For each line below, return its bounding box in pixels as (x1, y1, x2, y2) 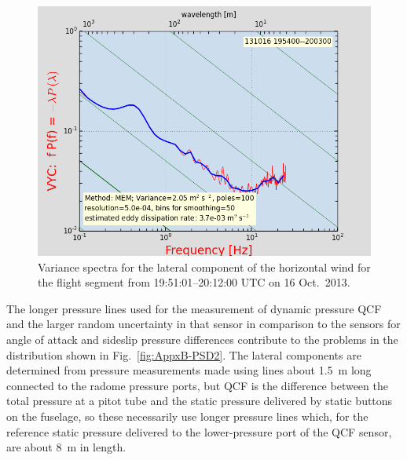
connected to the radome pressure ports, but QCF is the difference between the (6, 377, 388, 393)
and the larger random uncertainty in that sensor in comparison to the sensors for (6, 316, 401, 332)
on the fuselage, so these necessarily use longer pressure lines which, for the (6, 407, 368, 424)
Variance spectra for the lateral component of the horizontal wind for (38, 258, 371, 275)
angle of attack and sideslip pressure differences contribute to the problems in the (6, 330, 398, 347)
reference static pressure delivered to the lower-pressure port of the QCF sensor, (6, 423, 392, 440)
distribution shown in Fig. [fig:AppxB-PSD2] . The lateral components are (6, 346, 361, 363)
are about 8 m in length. (6, 439, 126, 455)
